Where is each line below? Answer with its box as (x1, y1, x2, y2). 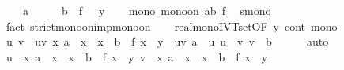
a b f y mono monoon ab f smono (22, 2, 271, 18)
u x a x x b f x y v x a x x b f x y (6, 48, 268, 64)
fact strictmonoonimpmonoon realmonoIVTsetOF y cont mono (6, 17, 338, 34)
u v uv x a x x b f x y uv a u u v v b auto (6, 33, 329, 50)
